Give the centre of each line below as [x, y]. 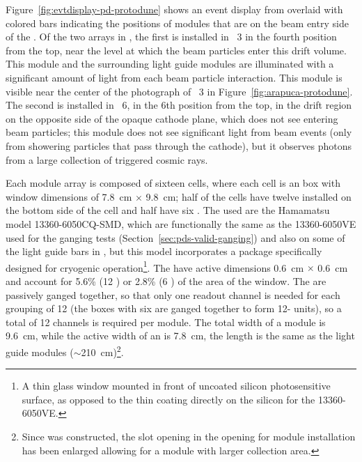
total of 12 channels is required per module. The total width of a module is [166, 322]
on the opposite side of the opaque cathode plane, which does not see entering [172, 118]
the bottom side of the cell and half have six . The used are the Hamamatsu [168, 210]
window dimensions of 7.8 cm [69, 196]
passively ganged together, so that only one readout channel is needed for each [173, 294]
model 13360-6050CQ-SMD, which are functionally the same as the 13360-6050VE [181, 223]
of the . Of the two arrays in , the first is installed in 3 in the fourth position [171, 37]
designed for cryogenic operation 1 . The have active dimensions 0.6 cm [155, 266]
